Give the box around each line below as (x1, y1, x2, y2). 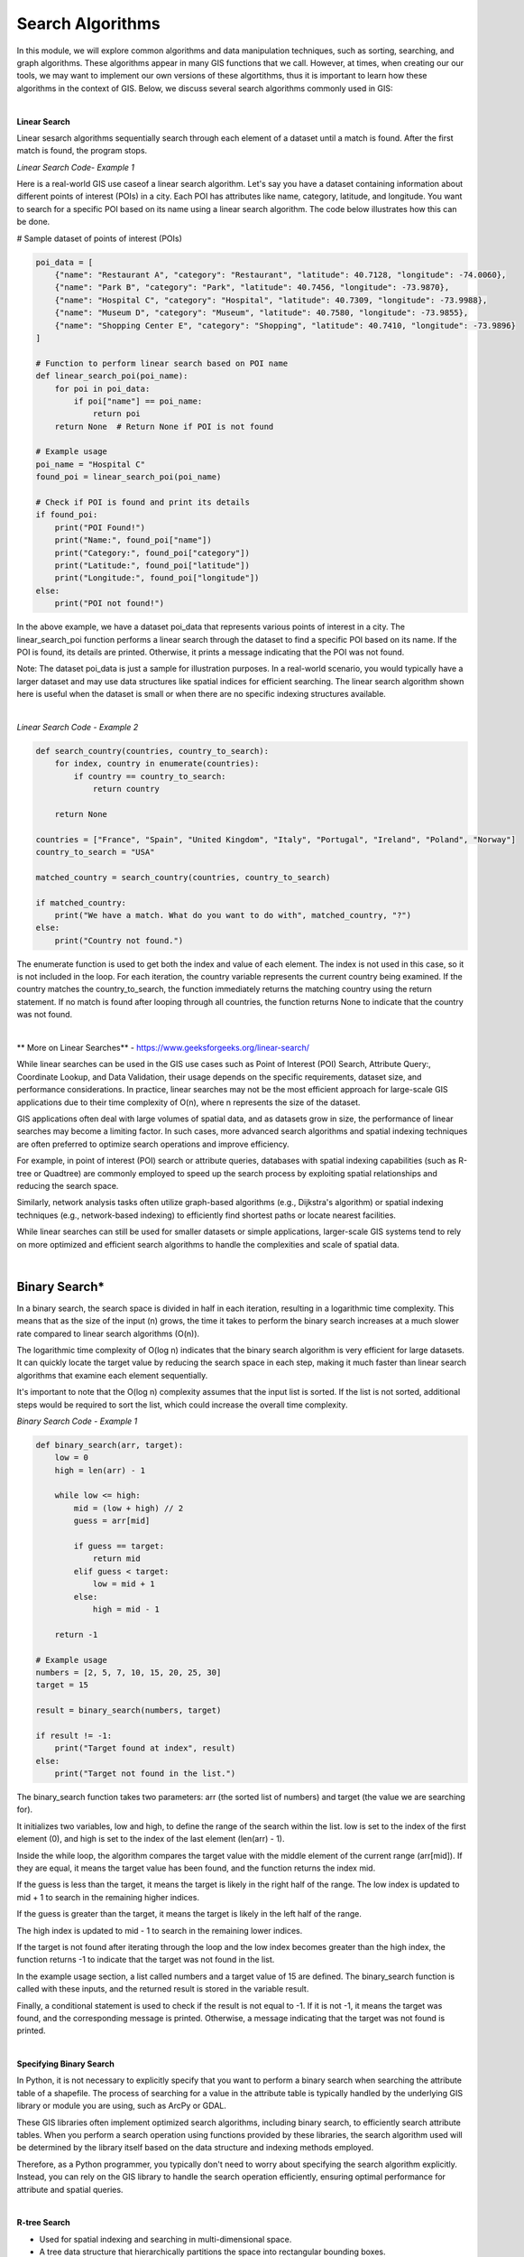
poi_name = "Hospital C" (35, 459, 146, 469)
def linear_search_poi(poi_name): (35, 371, 188, 381)
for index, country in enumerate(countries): (54, 758, 260, 769)
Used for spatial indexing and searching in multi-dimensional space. (39, 2234, 292, 2244)
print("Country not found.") (54, 935, 184, 945)
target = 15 (35, 1680, 89, 1690)
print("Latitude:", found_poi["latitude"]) (54, 560, 250, 571)
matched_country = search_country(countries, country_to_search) (35, 872, 331, 882)
